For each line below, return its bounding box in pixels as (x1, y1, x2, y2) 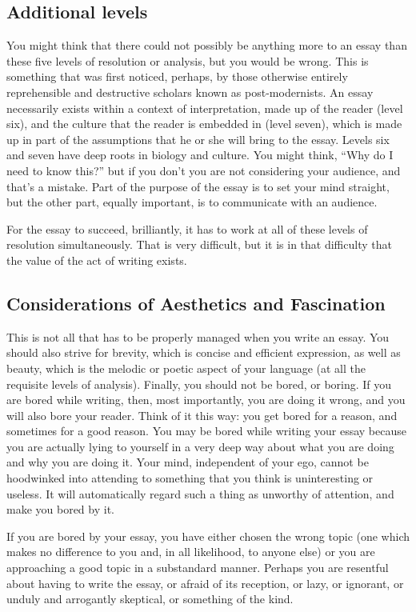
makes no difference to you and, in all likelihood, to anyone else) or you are (6, 543, 375, 560)
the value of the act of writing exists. (6, 251, 187, 268)
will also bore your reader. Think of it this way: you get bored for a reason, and (6, 406, 398, 423)
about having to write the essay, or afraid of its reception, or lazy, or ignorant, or (6, 574, 404, 591)
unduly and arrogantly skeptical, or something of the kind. (6, 590, 294, 607)
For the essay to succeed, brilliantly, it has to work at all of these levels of (6, 220, 368, 237)
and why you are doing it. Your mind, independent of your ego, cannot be (6, 454, 369, 470)
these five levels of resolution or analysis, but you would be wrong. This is (6, 52, 369, 69)
